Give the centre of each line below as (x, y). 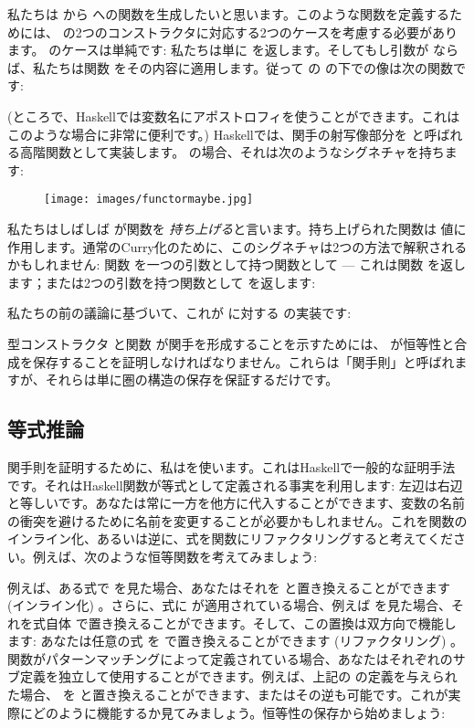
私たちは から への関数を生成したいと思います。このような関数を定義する (228, 14)
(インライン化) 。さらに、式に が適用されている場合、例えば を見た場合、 (230, 605)
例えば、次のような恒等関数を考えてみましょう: (175, 556)
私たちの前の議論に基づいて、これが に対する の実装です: (179, 313)
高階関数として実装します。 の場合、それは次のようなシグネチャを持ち (232, 152)
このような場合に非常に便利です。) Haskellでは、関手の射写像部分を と (216, 134)
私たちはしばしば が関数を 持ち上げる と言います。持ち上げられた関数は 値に (237, 228)
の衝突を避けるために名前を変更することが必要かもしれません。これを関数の (237, 520)
